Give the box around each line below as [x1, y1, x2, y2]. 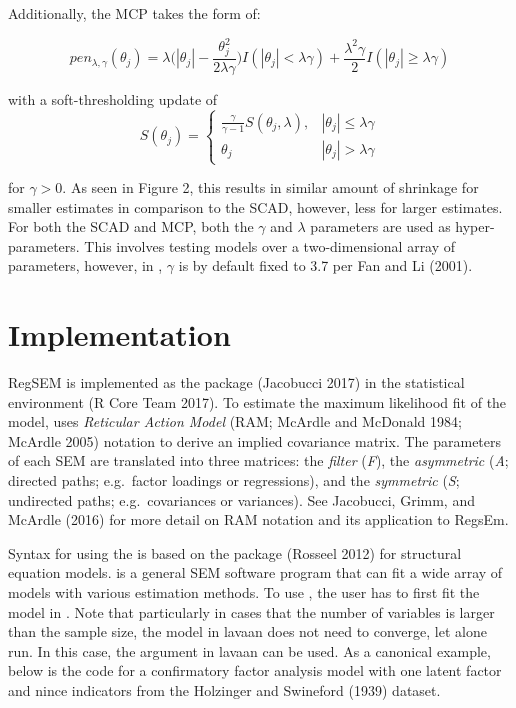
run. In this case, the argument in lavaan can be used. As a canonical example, [8, 640, 491, 661]
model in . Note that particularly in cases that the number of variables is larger [8, 601, 495, 622]
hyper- [455, 216, 495, 237]
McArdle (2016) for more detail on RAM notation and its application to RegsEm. [8, 509, 509, 530]
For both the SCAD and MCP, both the [8, 216, 254, 237]
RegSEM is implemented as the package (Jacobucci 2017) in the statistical [8, 372, 465, 393]
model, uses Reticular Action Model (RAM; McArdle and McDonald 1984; [8, 411, 462, 432]
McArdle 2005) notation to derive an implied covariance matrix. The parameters [8, 430, 502, 451]
